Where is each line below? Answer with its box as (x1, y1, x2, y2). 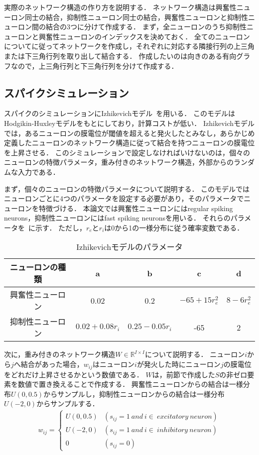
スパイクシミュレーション (4, 85, 129, 100)
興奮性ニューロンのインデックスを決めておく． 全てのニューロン (38, 31, 250, 41)
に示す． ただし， (28, 222, 87, 232)
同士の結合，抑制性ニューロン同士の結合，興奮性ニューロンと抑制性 (24, 11, 248, 22)
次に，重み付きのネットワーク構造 (4, 349, 116, 359)
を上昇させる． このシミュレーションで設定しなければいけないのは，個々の (4, 147, 251, 157)
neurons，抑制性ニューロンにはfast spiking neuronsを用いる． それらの (4, 213, 231, 223)
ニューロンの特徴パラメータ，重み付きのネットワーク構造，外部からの (4, 157, 234, 167)
